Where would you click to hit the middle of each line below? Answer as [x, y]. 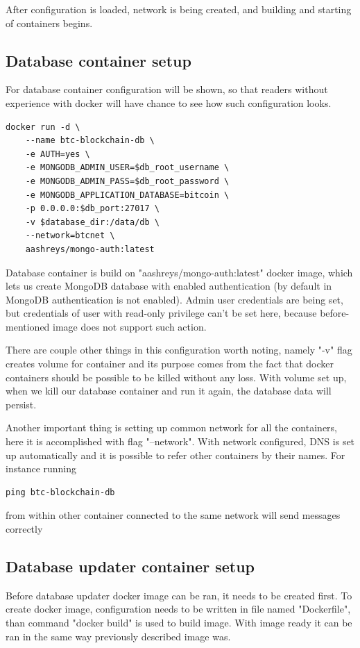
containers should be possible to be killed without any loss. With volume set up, [176, 377]
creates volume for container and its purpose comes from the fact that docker [170, 364]
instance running [41, 468]
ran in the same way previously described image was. [118, 636]
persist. [21, 404]
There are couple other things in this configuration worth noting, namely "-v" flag [179, 350]
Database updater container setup [130, 566]
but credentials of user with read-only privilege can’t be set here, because [161, 313]
